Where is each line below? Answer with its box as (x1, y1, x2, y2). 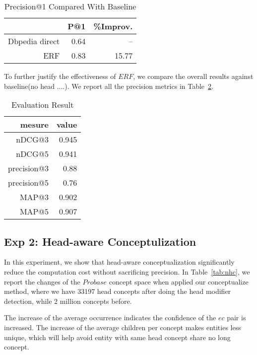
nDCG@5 (16, 148, 49, 160)
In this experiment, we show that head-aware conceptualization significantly (4, 257, 235, 267)
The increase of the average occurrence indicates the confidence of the (4, 312, 216, 323)
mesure (20, 119, 49, 131)
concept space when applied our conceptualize (109, 276, 249, 286)
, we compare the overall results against (133, 71, 254, 81)
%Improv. (93, 20, 133, 32)
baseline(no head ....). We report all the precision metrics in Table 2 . (4, 80, 213, 91)
